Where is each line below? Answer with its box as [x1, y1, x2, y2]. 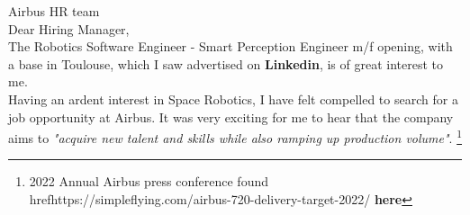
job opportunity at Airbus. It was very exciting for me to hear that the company [8, 107, 454, 126]
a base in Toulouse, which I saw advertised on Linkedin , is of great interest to [8, 54, 443, 73]
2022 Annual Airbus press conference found [29, 172, 268, 191]
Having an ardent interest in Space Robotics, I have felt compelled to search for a [8, 89, 458, 108]
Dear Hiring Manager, [8, 19, 130, 38]
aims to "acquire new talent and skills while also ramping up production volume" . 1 [8, 126, 463, 147]
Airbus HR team [8, 2, 100, 20]
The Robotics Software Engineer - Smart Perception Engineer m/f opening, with [8, 37, 453, 56]
